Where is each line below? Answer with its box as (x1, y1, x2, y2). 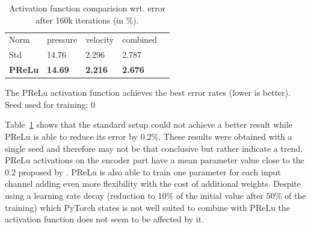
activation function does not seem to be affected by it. (5, 213, 205, 225)
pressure (47, 33, 78, 46)
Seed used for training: (5, 98, 88, 110)
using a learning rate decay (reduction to (5, 189, 155, 201)
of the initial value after (176, 189, 263, 201)
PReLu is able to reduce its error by (5, 130, 138, 142)
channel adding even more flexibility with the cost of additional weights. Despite (5, 177, 301, 190)
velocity (85, 33, 114, 46)
